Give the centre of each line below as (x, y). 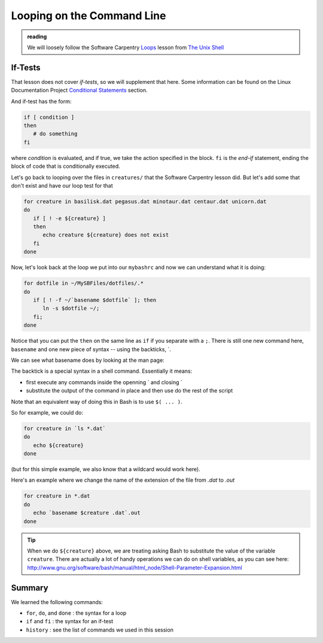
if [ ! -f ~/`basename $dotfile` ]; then (95, 300)
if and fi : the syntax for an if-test (70, 621)
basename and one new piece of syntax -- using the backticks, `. (91, 349)
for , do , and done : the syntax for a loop (76, 613)
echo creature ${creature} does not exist (106, 235)
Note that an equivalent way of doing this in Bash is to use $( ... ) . (97, 402)
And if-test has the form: (41, 101)
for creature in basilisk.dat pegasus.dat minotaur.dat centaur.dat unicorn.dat (145, 201)
